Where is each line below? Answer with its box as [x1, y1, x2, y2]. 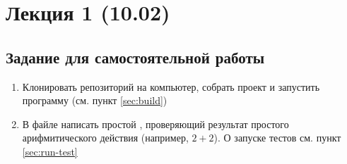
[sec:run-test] [22, 144, 78, 158]
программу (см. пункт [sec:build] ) [22, 93, 167, 108]
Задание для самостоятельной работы [6, 46, 265, 68]
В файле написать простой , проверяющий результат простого [22, 116, 289, 131]
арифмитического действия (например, [22, 130, 189, 145]
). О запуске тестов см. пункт [213, 130, 341, 145]
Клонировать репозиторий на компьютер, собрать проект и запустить [22, 79, 320, 94]
